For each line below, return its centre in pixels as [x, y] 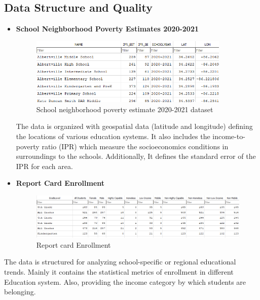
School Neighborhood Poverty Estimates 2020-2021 [107, 29]
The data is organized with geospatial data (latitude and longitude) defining [134, 126]
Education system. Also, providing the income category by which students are [125, 281]
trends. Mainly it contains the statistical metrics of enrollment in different [119, 272]
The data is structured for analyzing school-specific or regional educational [120, 262]
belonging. [20, 292]
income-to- [229, 136]
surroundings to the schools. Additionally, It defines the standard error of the [136, 156]
